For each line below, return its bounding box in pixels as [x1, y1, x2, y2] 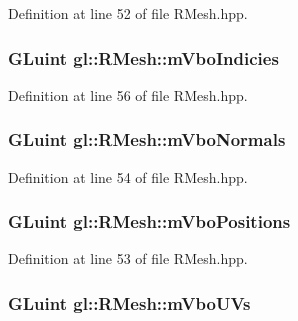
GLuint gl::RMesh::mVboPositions [8, 209, 291, 234]
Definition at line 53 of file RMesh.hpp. [8, 248, 248, 269]
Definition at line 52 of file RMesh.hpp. [8, 3, 248, 23]
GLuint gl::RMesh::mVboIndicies [8, 45, 279, 70]
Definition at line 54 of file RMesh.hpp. [8, 166, 248, 187]
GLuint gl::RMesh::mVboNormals [8, 127, 286, 152]
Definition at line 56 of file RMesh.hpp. [8, 84, 248, 105]
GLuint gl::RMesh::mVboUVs [8, 290, 251, 315]
